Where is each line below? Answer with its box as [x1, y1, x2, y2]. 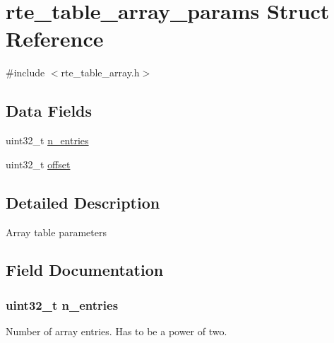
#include [6, 65, 45, 80]
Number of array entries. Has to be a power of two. [6, 324, 227, 339]
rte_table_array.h [61, 65, 140, 80]
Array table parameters [6, 224, 107, 239]
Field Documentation [6, 259, 164, 281]
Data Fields [6, 100, 93, 122]
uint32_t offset [6, 156, 71, 171]
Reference [6, 24, 104, 53]
